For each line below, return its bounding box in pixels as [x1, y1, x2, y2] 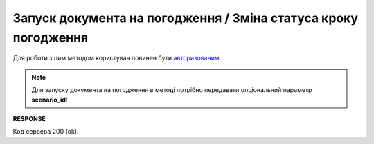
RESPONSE [12, 114, 46, 123]
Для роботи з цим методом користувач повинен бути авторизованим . [12, 54, 222, 62]
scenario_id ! [31, 96, 68, 104]
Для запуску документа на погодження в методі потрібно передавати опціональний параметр [31, 86, 312, 94]
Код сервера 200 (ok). [12, 127, 79, 136]
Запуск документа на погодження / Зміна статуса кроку [12, 10, 359, 26]
